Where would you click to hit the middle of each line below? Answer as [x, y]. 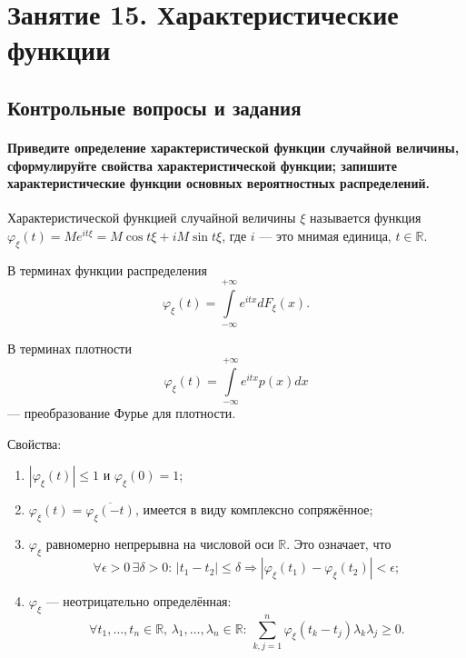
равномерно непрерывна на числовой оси [160, 544]
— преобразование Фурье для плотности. [122, 413]
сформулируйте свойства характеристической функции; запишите [202, 165]
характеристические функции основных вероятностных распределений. [219, 183]
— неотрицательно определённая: [139, 601]
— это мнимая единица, [325, 235]
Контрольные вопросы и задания [154, 107]
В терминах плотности [69, 348]
